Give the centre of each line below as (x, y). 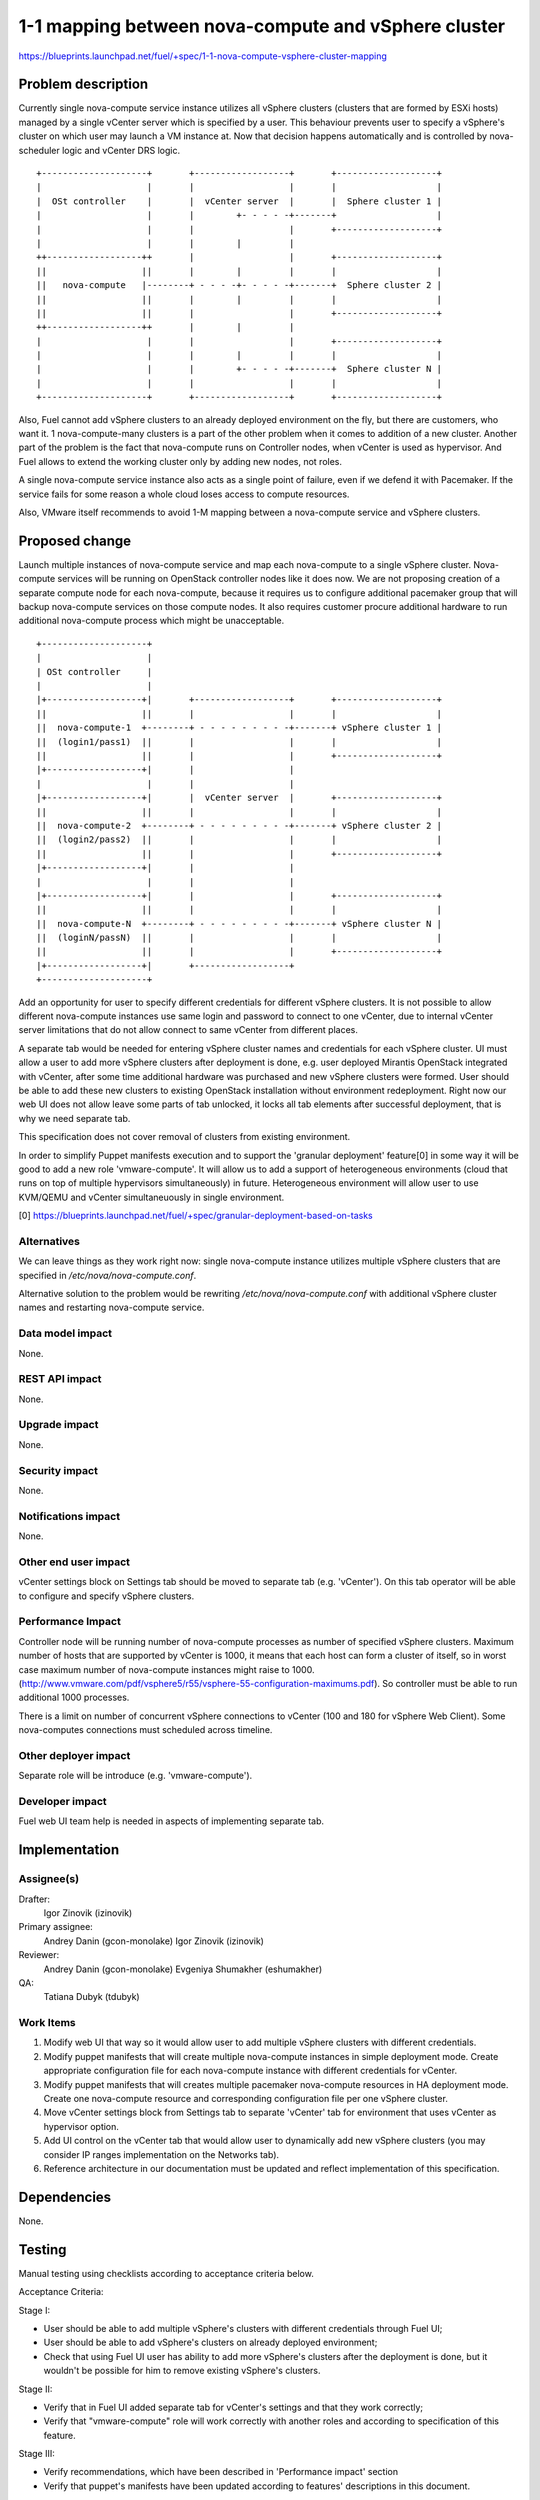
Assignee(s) (49, 1879)
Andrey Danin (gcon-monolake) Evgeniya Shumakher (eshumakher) (183, 1969)
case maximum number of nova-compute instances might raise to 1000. (166, 1669)
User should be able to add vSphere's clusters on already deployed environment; (210, 2342)
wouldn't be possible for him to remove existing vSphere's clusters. (182, 2371)
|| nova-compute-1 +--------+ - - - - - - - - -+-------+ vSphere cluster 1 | (239, 728)
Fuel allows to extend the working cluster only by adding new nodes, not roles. (180, 461)
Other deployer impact (74, 1755)
